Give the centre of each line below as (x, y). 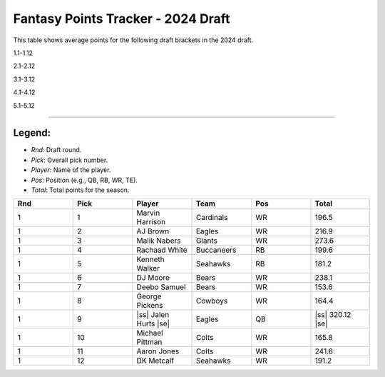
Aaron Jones (158, 351)
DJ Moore (153, 278)
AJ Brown (153, 231)
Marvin (148, 213)
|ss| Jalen (153, 315)
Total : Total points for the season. (80, 190)
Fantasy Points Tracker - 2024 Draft (122, 19)
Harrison (151, 222)
